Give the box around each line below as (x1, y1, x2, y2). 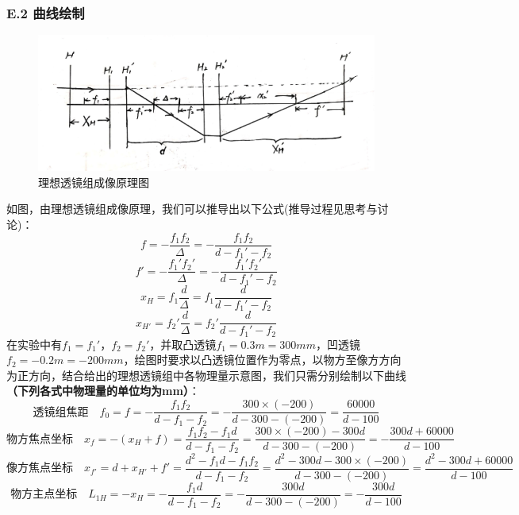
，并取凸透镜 (149, 335, 217, 352)
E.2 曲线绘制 (6, 2, 85, 22)
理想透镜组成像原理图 (38, 173, 149, 190)
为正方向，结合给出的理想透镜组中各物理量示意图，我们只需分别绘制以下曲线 (6, 366, 406, 383)
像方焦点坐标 (6, 463, 73, 474)
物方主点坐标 (10, 489, 78, 501)
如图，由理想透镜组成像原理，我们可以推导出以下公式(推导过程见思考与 (6, 200, 378, 217)
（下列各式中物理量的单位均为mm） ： (6, 382, 200, 399)
